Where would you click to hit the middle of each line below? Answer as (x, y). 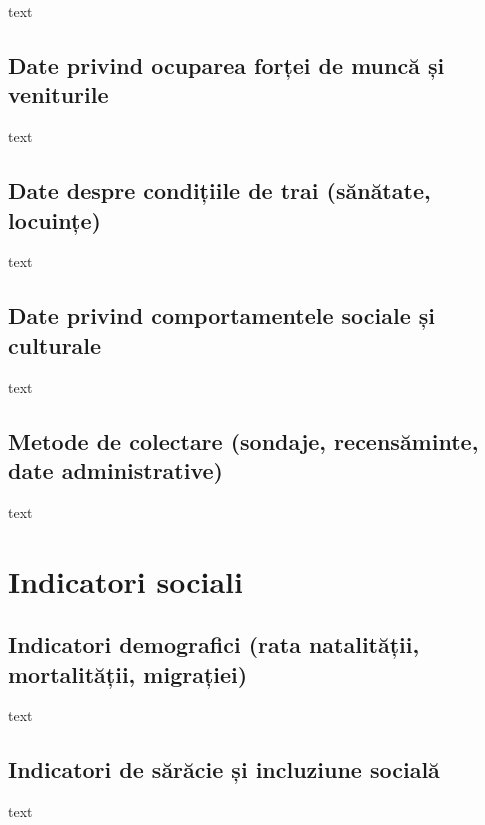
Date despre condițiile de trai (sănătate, (219, 190)
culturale (55, 344)
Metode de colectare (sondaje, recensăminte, (243, 440)
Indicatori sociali (125, 580)
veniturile (58, 94)
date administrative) (115, 469)
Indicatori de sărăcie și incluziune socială (224, 769)
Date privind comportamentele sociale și (222, 315)
